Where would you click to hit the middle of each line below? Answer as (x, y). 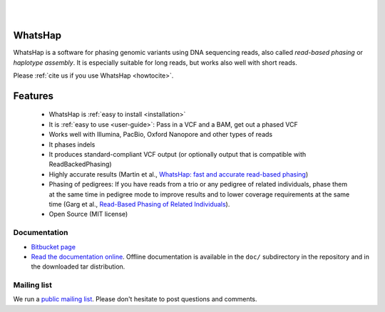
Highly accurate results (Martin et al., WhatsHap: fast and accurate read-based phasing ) (179, 174)
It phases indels (72, 144)
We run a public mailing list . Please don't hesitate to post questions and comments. (135, 299)
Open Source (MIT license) (88, 214)
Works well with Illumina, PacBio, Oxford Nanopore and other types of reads (161, 135)
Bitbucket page (53, 246)
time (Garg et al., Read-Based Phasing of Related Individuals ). (139, 204)
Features (33, 96)
